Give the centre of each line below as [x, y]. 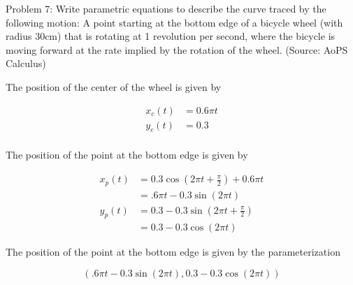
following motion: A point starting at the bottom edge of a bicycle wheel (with [174, 22]
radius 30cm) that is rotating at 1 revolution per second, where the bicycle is [171, 36]
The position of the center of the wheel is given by [114, 86]
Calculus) [26, 63]
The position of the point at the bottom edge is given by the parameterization [173, 252]
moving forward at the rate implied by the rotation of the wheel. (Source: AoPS [177, 49]
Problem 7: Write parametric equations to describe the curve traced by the [166, 8]
